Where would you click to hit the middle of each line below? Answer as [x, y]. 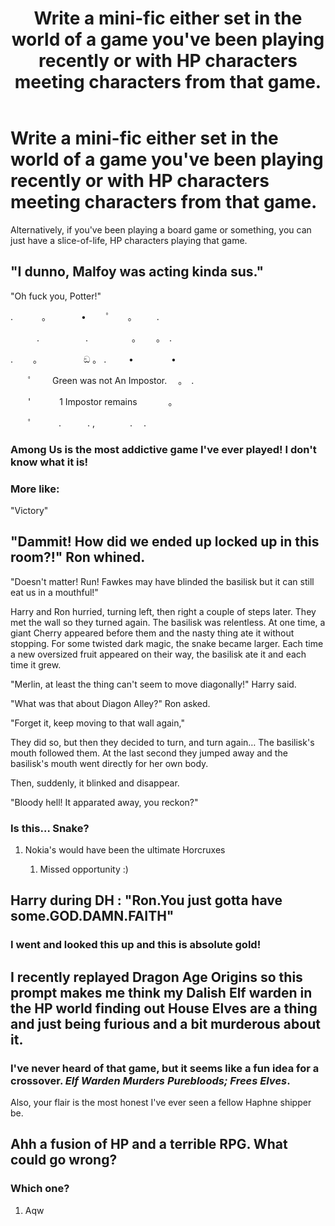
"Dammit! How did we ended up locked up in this [165, 542]
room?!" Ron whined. [78, 557]
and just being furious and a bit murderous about [165, 1023]
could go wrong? [64, 1160]
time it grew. [36, 664]
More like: [35, 489]
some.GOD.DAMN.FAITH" [92, 916]
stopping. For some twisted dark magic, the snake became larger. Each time [167, 643]
